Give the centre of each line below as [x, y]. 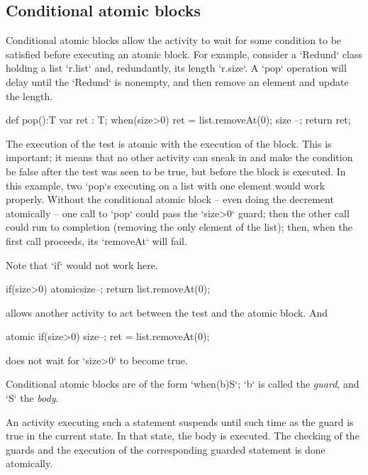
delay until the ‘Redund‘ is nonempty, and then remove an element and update [177, 81]
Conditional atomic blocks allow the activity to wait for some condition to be [174, 40]
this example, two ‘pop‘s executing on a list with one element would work [166, 185]
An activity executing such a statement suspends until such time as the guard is [180, 421]
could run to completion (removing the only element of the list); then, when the [179, 227]
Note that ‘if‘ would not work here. [82, 264]
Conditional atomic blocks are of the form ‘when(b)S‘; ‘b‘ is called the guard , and [183, 384]
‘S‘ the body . [32, 398]
